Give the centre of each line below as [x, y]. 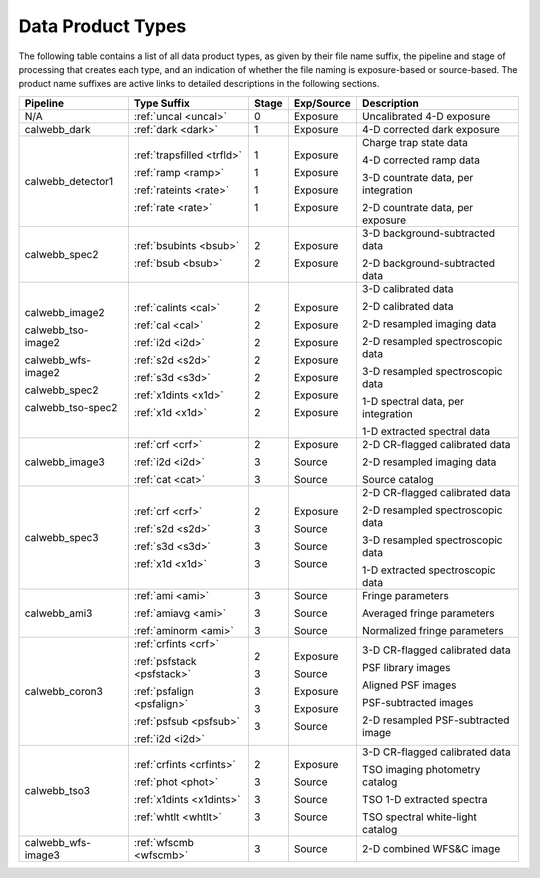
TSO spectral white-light [419, 817]
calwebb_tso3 [57, 790]
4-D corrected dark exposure [430, 129]
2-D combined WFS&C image [431, 848]
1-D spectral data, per [413, 401]
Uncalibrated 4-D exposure [426, 116]
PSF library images [406, 667]
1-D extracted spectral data [425, 431]
